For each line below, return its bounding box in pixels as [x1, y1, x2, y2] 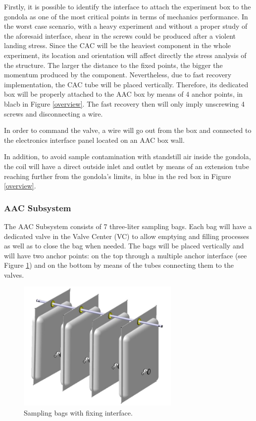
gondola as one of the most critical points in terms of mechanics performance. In [4, 11, 248, 21]
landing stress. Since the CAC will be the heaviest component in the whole [4, 40, 231, 51]
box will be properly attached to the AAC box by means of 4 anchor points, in [4, 89, 243, 99]
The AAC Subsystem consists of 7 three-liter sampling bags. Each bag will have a [4, 221, 252, 231]
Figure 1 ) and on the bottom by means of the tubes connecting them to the [4, 260, 234, 270]
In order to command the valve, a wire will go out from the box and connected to [4, 125, 252, 135]
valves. [4, 269, 24, 280]
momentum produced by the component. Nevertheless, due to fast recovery [4, 69, 232, 80]
